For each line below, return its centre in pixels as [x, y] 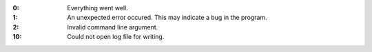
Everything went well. [98, 8]
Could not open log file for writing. [116, 37]
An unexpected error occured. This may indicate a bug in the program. [167, 18]
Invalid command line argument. [113, 27]
